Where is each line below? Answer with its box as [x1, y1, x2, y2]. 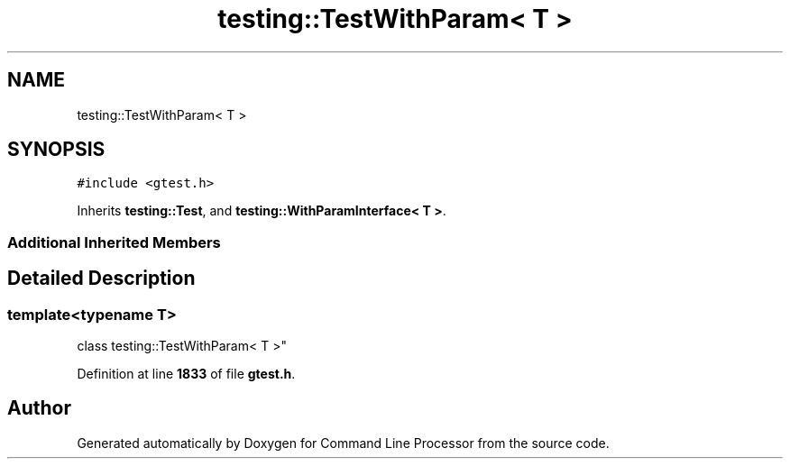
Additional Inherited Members [7, 233, 221, 251]
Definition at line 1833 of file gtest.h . [77, 366, 296, 382]
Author [7, 397, 71, 420]
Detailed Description [7, 267, 196, 290]
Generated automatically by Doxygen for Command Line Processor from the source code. [77, 434, 610, 451]
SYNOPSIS [7, 138, 106, 161]
